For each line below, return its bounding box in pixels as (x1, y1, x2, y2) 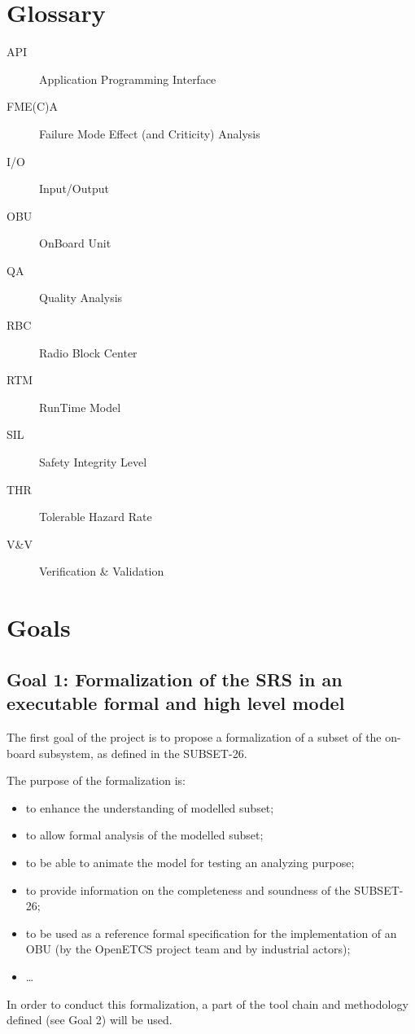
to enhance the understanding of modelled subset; (25, 799, 274, 816)
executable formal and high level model (7, 690, 345, 716)
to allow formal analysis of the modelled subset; (25, 826, 264, 843)
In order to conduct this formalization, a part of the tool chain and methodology (7, 995, 408, 1012)
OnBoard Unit (39, 234, 111, 252)
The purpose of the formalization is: (7, 772, 186, 789)
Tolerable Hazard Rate (39, 508, 152, 525)
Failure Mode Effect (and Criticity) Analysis (39, 125, 260, 142)
